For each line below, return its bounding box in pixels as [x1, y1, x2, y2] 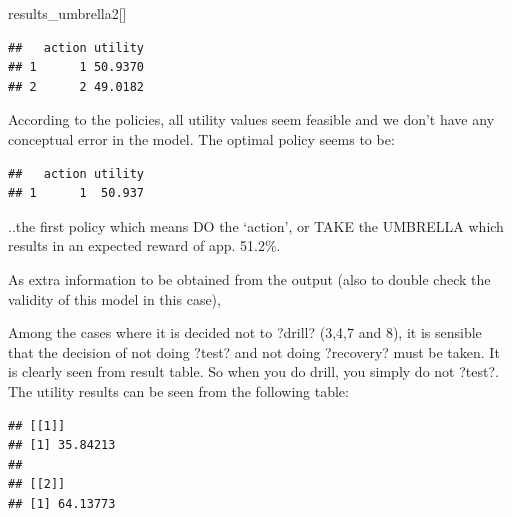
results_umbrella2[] [8, 3, 127, 23]
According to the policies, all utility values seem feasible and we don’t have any [8, 109, 495, 130]
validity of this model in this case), [8, 288, 221, 309]
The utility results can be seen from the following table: [8, 380, 349, 401]
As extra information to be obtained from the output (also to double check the [8, 268, 491, 289]
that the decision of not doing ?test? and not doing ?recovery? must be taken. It [8, 341, 500, 362]
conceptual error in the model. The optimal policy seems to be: [8, 128, 395, 149]
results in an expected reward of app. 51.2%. [8, 235, 281, 256]
